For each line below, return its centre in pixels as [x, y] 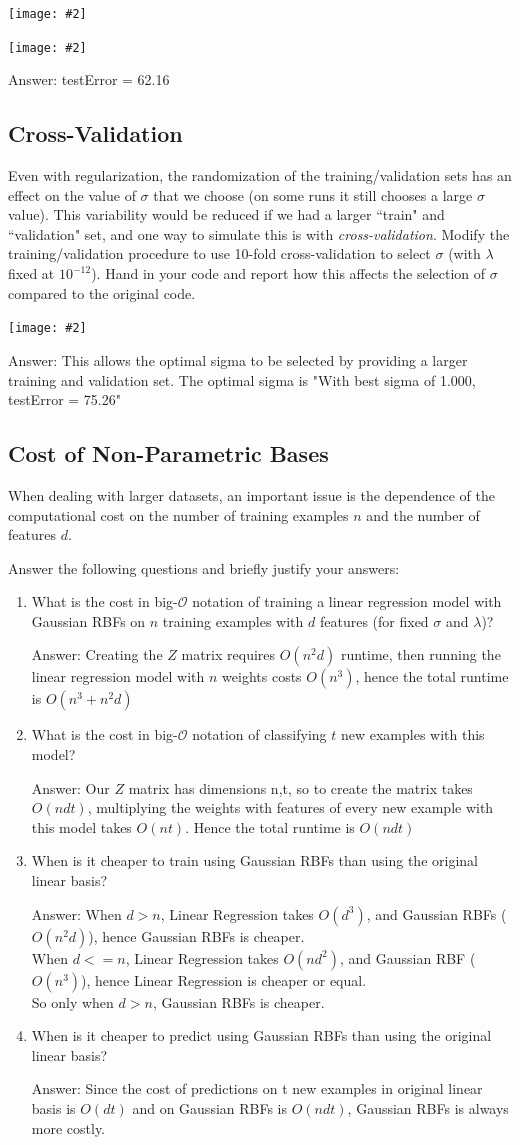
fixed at [31, 273]
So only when [72, 1001]
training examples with [233, 620]
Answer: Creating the [97, 654]
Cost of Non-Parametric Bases [168, 453]
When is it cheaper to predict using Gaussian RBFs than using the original [261, 1035]
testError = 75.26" [64, 399]
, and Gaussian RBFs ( [436, 913]
